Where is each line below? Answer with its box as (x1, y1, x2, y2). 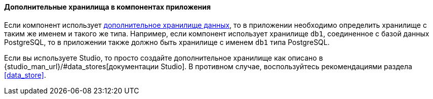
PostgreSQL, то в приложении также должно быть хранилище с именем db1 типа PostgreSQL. (4, 37, 330, 46)
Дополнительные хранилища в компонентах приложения (4, 3, 211, 11)
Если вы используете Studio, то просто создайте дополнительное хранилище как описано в (4, 53, 323, 62)
